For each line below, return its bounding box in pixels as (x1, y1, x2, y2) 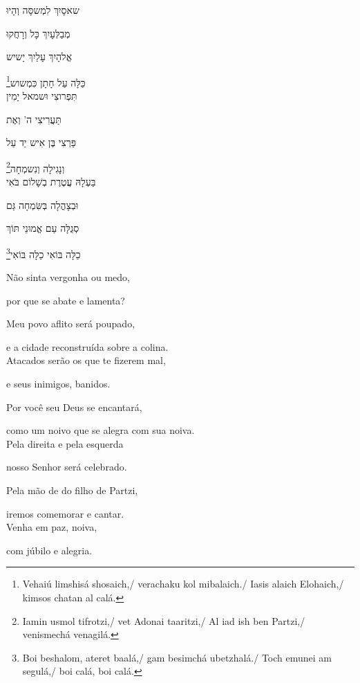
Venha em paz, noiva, (6, 520, 97, 534)
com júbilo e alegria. (6, 543, 93, 557)
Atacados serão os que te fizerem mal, (6, 353, 166, 367)
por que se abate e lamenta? (6, 293, 125, 307)
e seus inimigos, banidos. (6, 376, 111, 391)
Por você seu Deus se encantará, (6, 399, 142, 414)
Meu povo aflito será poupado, (6, 316, 135, 331)
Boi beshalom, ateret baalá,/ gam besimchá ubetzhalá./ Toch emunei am (22, 650, 332, 664)
